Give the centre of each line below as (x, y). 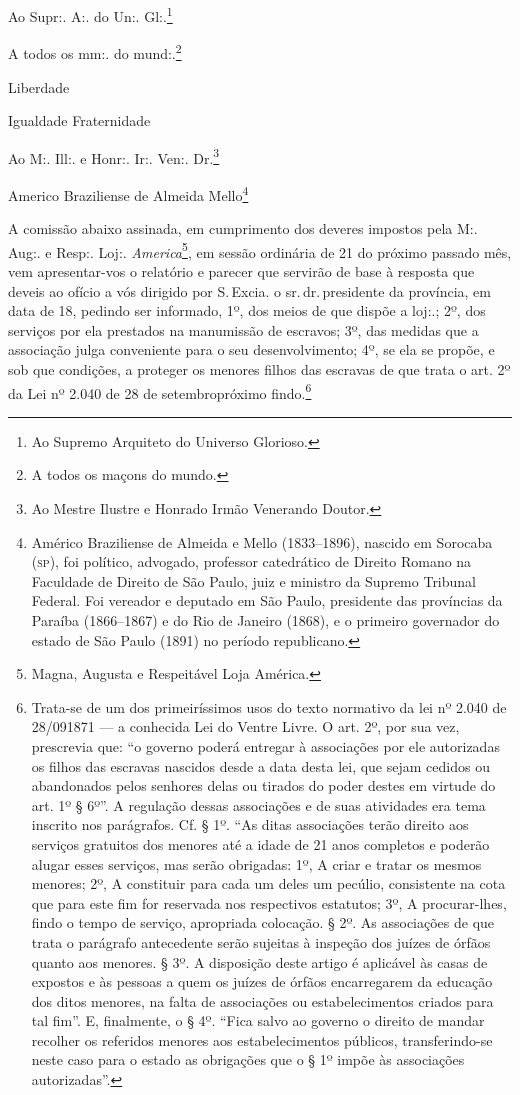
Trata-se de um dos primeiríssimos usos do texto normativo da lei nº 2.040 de (269, 706)
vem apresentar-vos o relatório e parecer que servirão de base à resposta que (241, 271)
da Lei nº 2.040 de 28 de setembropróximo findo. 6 (160, 391)
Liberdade (39, 86)
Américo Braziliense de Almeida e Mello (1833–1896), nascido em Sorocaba (262, 541)
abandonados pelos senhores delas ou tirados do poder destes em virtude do (263, 785)
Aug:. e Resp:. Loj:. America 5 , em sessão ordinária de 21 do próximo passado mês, (260, 250)
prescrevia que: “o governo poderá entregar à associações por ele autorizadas (265, 745)
